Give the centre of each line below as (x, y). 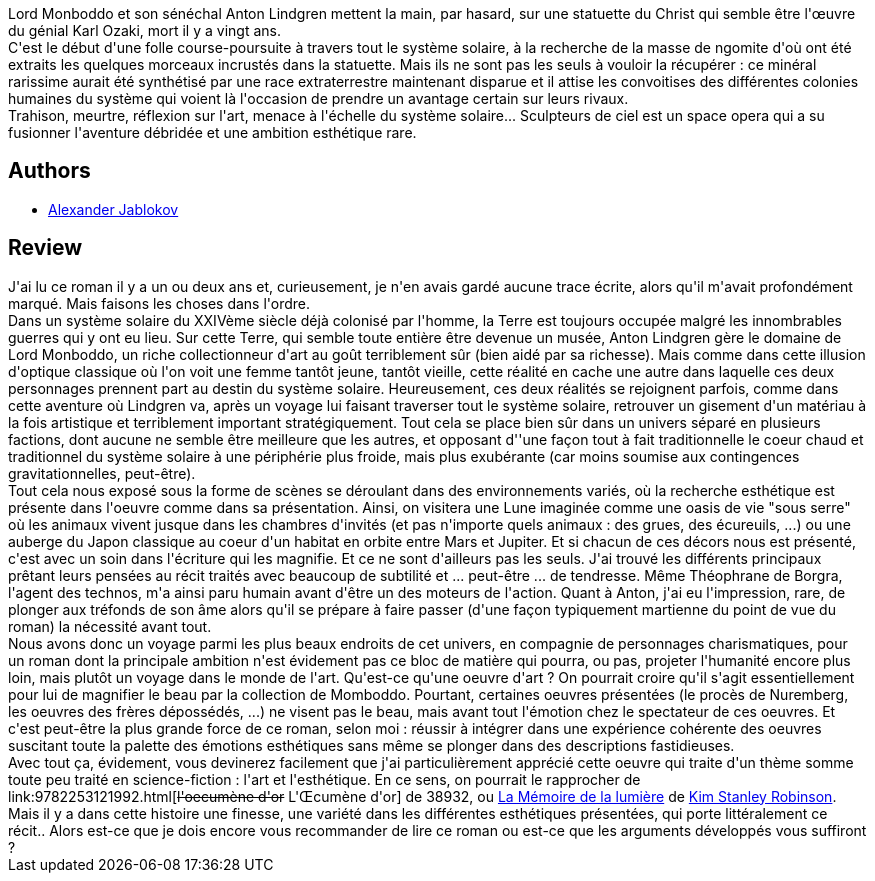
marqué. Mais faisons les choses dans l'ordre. (159, 303)
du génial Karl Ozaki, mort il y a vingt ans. (144, 30)
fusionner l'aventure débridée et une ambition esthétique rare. (212, 132)
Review (45, 248)
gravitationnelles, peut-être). (102, 473)
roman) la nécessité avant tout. (110, 626)
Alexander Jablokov (113, 209)
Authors (49, 171)
